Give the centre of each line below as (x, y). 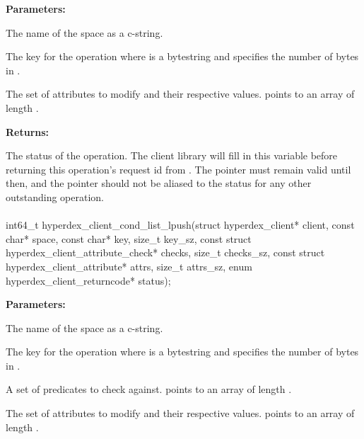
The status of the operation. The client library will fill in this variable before (172, 155)
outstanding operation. (55, 196)
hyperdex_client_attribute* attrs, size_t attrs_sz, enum (129, 266)
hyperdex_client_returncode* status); (88, 280)
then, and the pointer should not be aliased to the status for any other (159, 183)
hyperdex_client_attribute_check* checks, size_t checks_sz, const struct (165, 252)
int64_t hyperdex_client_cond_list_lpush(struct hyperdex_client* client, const (180, 225)
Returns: (28, 131)
